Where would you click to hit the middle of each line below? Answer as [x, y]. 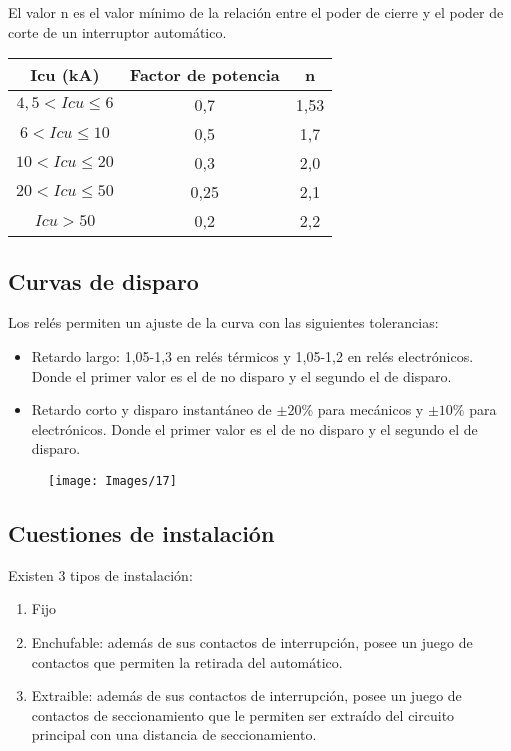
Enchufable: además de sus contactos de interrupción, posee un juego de [252, 642]
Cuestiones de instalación [141, 533]
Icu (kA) [65, 75]
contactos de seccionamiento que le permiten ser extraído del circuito [243, 714]
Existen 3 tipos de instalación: [100, 574]
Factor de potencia [204, 75]
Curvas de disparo [103, 280]
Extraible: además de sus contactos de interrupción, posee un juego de [246, 695]
